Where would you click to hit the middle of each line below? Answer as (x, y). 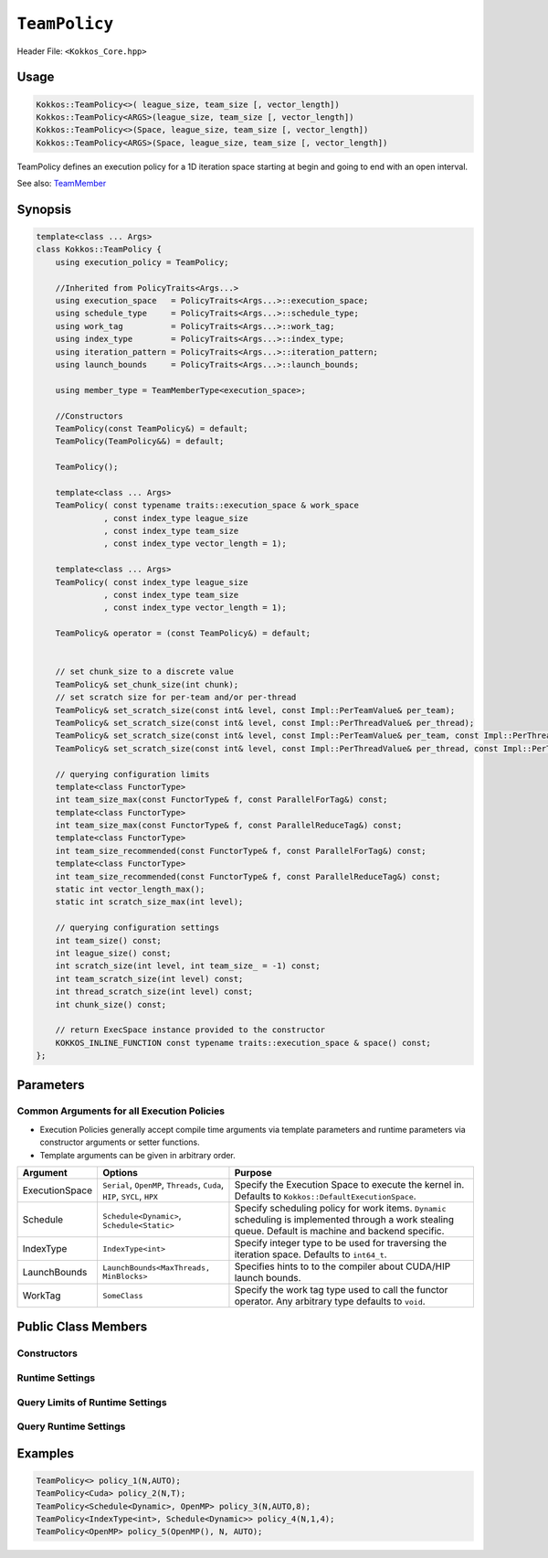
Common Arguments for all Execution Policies (121, 1111)
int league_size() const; (113, 953)
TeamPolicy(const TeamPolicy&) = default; (152, 428)
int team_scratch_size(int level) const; (149, 979)
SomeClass (122, 1295)
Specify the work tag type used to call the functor (341, 1290)
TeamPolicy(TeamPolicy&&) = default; (140, 442)
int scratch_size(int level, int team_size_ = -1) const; (188, 966)
